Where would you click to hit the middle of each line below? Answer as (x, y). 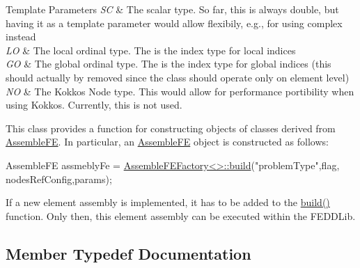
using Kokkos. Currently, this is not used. (94, 105)
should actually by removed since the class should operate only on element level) (178, 77)
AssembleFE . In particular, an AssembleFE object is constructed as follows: (167, 142)
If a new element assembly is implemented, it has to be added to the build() (168, 202)
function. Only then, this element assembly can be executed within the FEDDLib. (181, 215)
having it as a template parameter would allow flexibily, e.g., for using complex (174, 23)
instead (21, 37)
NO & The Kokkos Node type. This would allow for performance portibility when (180, 91)
